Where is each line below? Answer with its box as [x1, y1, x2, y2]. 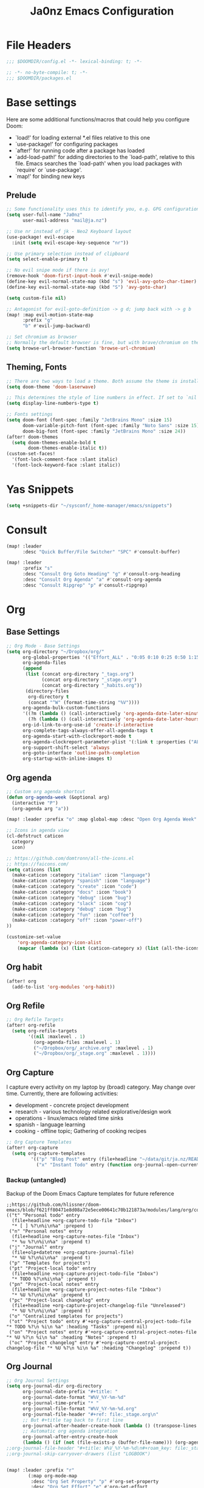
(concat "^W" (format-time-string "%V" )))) [28, 699, 140, 705]
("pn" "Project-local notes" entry [8, 1281, 99, 1287]
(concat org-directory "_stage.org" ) [41, 677, 137, 683]
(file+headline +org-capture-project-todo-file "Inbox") [12, 1270, 159, 1277]
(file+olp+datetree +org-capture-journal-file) [12, 1249, 135, 1256]
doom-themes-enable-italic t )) [28, 445, 107, 451]
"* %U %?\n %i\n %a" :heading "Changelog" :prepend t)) [47, 1345, 191, 1351]
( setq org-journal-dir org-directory [6, 1383, 102, 1389]
